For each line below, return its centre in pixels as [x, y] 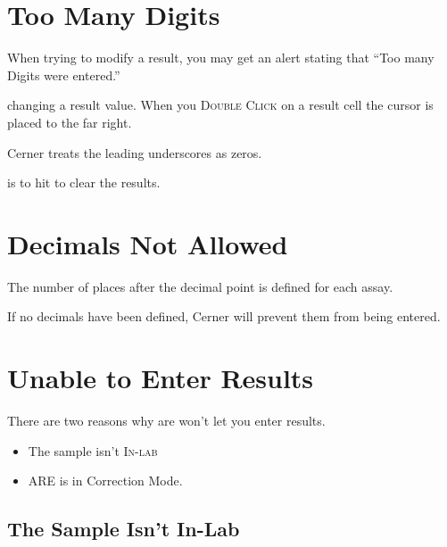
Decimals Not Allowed [148, 243]
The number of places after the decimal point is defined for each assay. [200, 286]
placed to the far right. [70, 122]
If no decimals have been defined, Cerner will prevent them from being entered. [224, 316]
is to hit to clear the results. [84, 182]
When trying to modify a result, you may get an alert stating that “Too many [221, 58]
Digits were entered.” [64, 75]
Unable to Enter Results [161, 378]
